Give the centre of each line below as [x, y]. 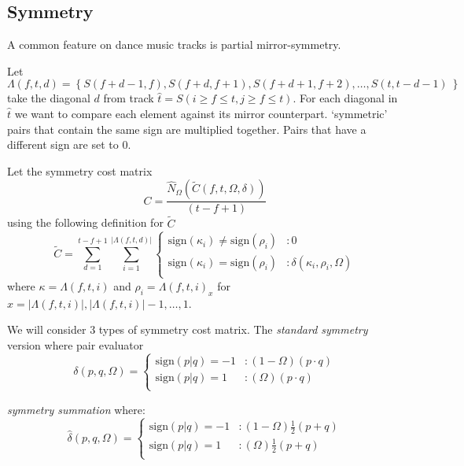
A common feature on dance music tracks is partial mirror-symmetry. [174, 44]
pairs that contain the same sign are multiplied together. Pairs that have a [187, 129]
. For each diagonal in [345, 98]
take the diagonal [49, 98]
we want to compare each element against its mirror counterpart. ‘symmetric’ [201, 113]
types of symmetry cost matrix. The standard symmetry [233, 329]
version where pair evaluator [75, 344]
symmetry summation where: [76, 409]
